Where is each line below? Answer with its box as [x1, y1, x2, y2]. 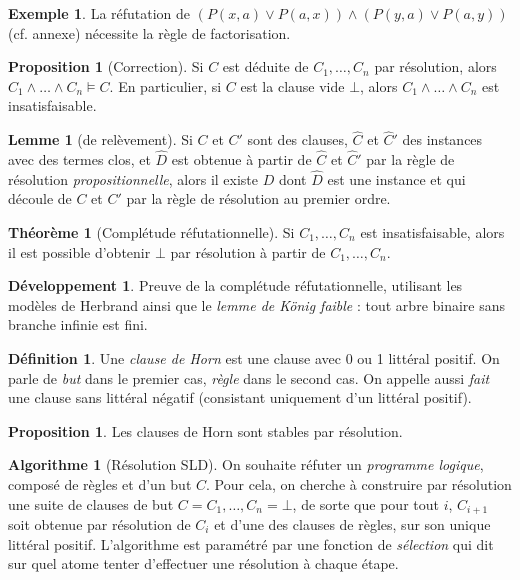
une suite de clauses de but [8, 493, 174, 514]
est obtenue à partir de [171, 149, 312, 169]
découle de [8, 188, 72, 209]
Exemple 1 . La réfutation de [8, 3, 191, 23]
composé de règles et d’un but [8, 473, 192, 494]
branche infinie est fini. [8, 314, 148, 335]
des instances [402, 129, 483, 150]
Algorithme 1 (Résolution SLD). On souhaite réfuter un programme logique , [8, 454, 484, 475]
